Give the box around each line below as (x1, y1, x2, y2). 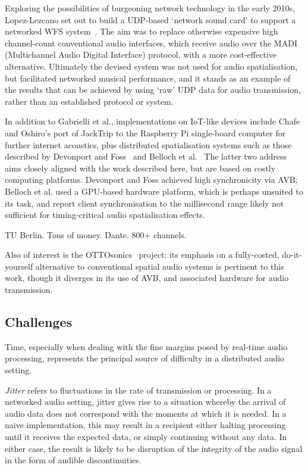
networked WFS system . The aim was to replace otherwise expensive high (5, 25, 278, 38)
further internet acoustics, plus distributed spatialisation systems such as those (5, 138, 292, 151)
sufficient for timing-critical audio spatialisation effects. (5, 208, 205, 221)
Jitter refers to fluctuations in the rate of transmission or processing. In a (5, 383, 272, 396)
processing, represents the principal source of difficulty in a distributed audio (5, 352, 285, 364)
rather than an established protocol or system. (5, 95, 174, 107)
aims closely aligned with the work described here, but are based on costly (5, 161, 276, 174)
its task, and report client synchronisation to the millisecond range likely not (5, 196, 284, 209)
